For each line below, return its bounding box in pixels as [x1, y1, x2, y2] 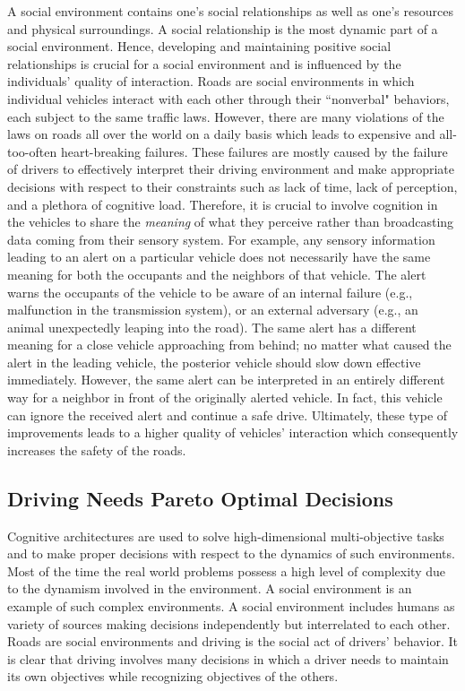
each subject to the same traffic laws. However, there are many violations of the [7, 107, 444, 125]
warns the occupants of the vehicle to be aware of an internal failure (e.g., [7, 282, 413, 301]
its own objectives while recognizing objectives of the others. [7, 667, 339, 686]
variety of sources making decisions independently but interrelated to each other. [7, 614, 451, 633]
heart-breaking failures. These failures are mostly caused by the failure [60, 142, 448, 160]
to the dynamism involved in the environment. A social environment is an [7, 579, 412, 598]
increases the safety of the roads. [7, 440, 186, 459]
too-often [7, 142, 57, 160]
